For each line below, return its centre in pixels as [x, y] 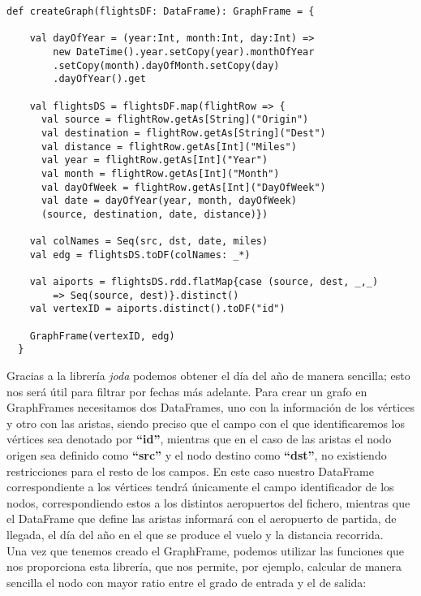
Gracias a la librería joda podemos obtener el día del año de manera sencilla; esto [208, 376]
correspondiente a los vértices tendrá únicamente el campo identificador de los [200, 487]
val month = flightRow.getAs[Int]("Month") [160, 173]
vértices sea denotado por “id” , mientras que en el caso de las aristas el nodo [199, 439]
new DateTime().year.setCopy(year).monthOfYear [184, 52]
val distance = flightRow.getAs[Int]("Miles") [169, 147]
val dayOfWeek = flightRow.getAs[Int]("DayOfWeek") [183, 187]
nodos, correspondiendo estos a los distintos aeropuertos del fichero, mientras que [208, 502]
